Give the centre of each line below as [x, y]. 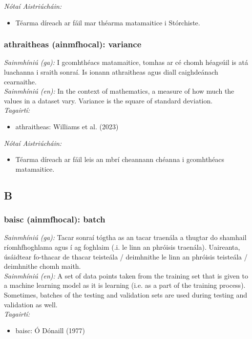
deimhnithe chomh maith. [42, 266]
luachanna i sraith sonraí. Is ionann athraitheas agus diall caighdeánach [111, 72]
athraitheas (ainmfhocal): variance [73, 44]
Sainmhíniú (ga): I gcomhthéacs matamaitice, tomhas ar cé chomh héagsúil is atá [126, 62]
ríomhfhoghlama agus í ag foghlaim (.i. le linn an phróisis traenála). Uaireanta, [122, 247]
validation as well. [31, 304]
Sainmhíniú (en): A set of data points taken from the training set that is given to [126, 275]
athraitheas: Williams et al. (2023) [67, 126]
